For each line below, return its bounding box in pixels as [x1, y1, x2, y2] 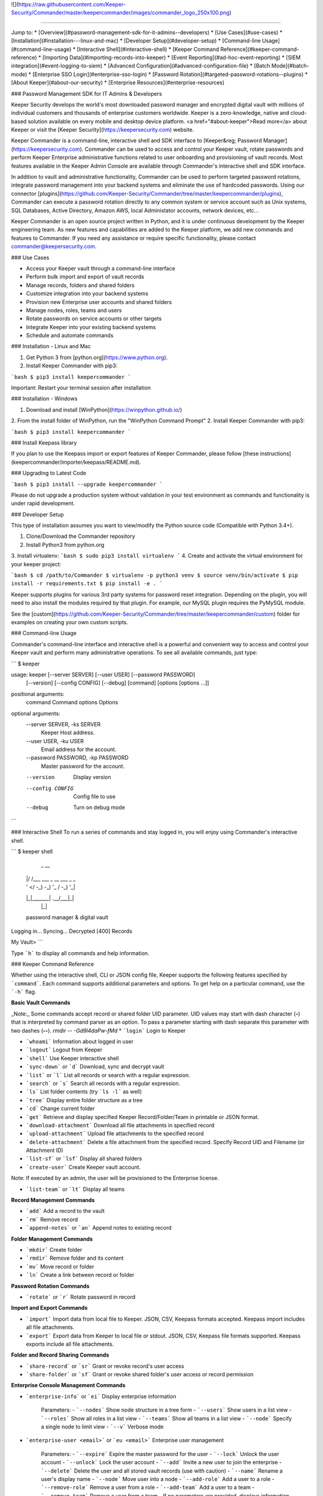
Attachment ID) [26, 1147, 63, 1154]
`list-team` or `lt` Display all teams [26, 1185, 125, 1193]
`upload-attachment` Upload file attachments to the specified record [26, 1130, 204, 1137]
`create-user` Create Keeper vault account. [26, 1163, 141, 1170]
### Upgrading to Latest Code [11, 470, 87, 477]
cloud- [290, 110, 307, 117]
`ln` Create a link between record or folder [26, 1272, 135, 1279]
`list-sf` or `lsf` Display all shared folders [26, 1155, 142, 1162]
